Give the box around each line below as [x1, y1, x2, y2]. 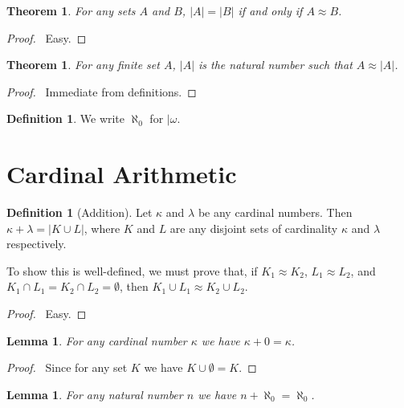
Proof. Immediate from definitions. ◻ [6, 83, 197, 100]
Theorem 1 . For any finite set [6, 56, 160, 73]
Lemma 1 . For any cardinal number [6, 332, 187, 349]
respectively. [6, 235, 67, 252]
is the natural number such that [198, 56, 353, 73]
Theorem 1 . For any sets [6, 2, 136, 18]
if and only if [238, 2, 303, 18]
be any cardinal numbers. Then [198, 204, 353, 221]
